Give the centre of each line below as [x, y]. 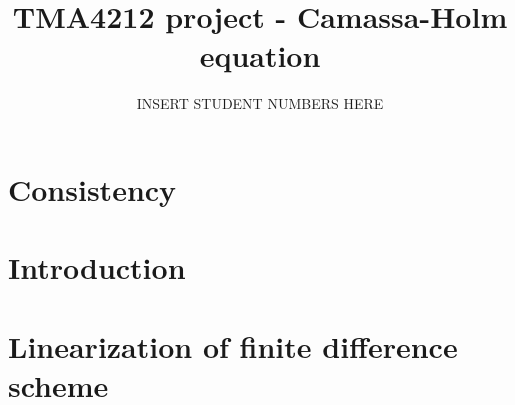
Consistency [92, 188]
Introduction [97, 267]
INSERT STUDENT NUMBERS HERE [260, 103]
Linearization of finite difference [233, 345]
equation [260, 55]
